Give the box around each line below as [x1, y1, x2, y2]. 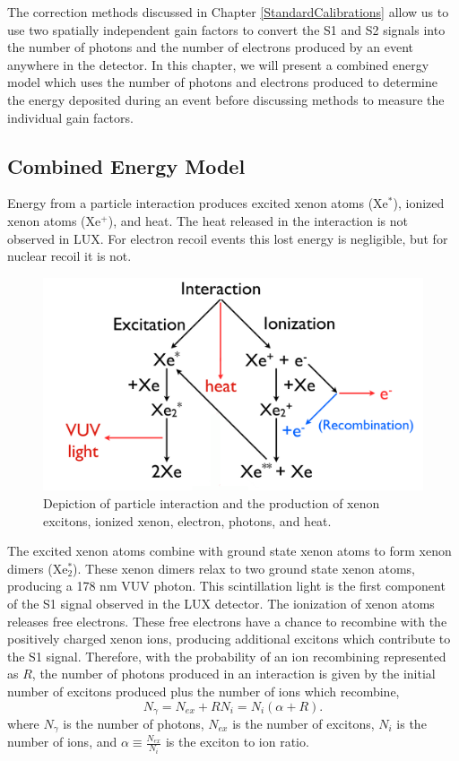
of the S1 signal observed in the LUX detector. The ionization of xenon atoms [7, 593, 435, 612]
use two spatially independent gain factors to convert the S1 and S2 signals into [7, 20, 446, 39]
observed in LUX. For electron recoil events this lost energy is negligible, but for [7, 229, 448, 247]
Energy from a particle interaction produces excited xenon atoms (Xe [7, 194, 388, 212]
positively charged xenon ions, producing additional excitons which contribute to [7, 629, 451, 648]
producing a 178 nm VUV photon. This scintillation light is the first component [7, 576, 446, 595]
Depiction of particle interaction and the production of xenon [43, 494, 380, 512]
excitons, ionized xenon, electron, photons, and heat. [43, 511, 332, 530]
